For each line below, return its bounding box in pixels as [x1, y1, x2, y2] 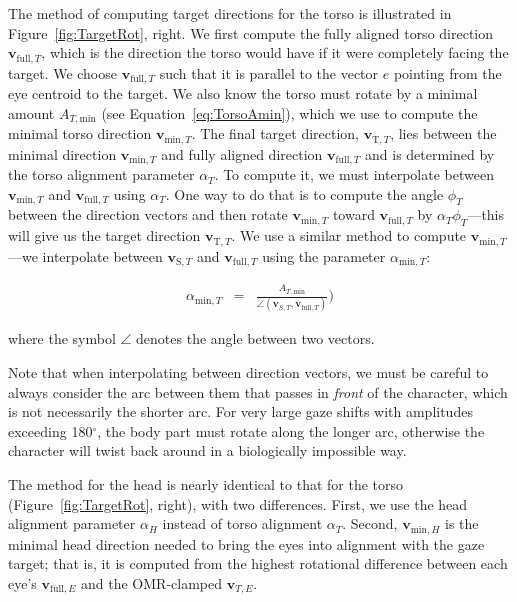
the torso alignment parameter [8, 164, 195, 185]
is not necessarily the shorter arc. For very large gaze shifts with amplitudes [8, 401, 473, 422]
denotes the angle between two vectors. [136, 328, 375, 349]
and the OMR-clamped [81, 572, 222, 593]
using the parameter [262, 245, 386, 266]
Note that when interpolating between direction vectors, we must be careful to [8, 362, 489, 383]
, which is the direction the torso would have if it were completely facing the [41, 42, 509, 63]
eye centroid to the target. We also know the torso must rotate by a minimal [8, 83, 478, 104]
